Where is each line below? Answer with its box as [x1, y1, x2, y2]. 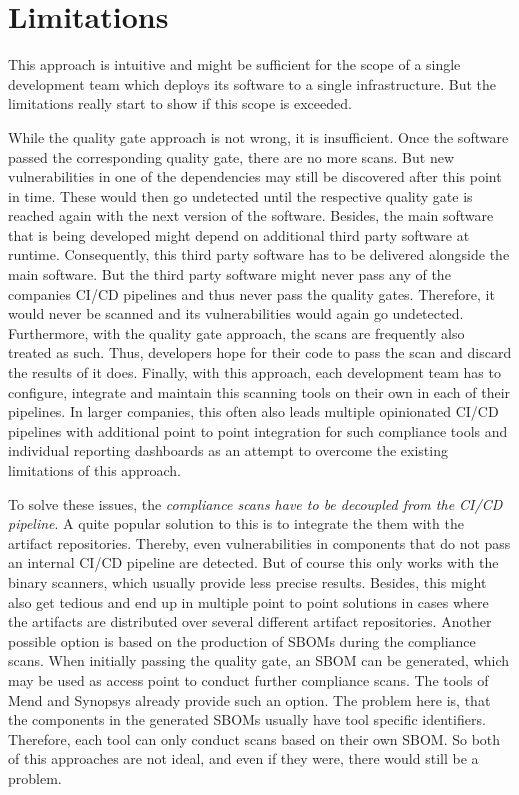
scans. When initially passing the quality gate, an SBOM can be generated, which [8, 650, 510, 671]
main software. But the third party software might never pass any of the [8, 264, 451, 285]
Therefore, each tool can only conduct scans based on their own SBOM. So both [8, 728, 501, 749]
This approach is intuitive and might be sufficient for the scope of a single [8, 54, 461, 75]
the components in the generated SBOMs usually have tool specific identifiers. [8, 709, 486, 730]
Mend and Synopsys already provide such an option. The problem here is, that [8, 689, 491, 710]
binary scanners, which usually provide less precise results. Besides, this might [8, 571, 487, 592]
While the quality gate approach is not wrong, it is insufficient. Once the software [8, 126, 509, 147]
